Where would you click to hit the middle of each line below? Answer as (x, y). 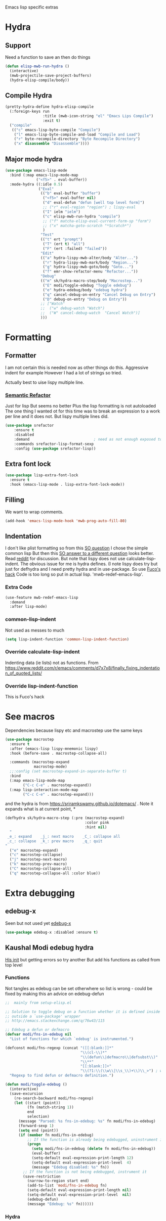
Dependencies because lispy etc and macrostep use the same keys (74, 730)
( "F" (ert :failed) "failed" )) (75, 249)
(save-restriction (42, 1176)
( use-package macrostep (30, 739)
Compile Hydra (29, 95)
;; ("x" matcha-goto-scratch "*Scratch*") (87, 226)
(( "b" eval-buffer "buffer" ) (70, 193)
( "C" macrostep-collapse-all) (41, 869)
